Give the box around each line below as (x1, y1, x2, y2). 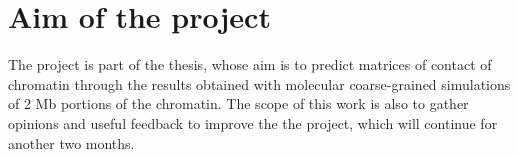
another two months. (8, 132, 135, 153)
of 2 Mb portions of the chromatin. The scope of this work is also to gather (8, 93, 469, 114)
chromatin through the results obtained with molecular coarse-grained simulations (8, 73, 511, 94)
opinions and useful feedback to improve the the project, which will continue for (8, 112, 498, 133)
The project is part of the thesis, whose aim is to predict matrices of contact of (8, 54, 492, 75)
